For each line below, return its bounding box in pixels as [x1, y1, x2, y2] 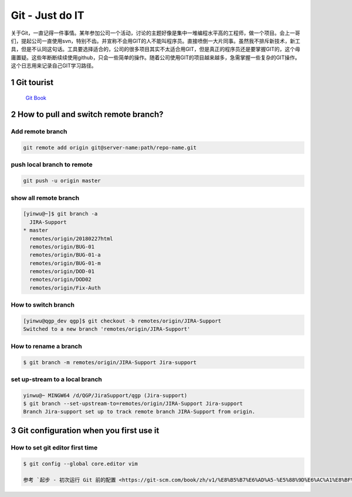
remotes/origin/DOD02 [29, 276, 92, 283]
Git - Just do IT [11, 9, 84, 22]
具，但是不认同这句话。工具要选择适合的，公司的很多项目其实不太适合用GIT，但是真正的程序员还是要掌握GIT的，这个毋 [11, 46, 300, 53]
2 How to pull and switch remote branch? [11, 109, 164, 120]
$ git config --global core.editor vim [23, 460, 138, 467]
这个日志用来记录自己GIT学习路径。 [11, 62, 97, 69]
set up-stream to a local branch [11, 375, 102, 383]
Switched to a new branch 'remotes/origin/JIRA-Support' [23, 326, 191, 333]
